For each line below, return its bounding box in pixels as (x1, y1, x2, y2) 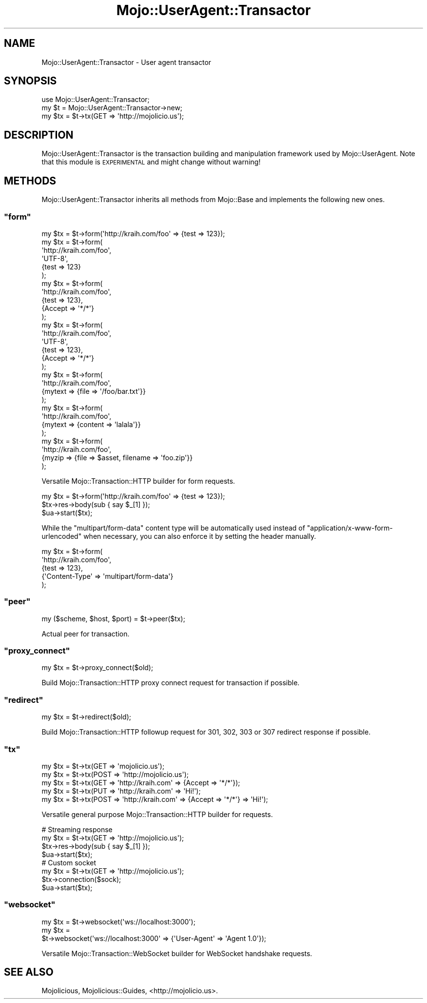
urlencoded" (41, 532, 82, 540)
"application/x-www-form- (307, 523, 393, 532)
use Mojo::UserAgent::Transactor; (41, 95, 150, 104)
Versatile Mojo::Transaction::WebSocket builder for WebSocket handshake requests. (41, 949, 312, 958)
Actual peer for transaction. (41, 629, 130, 638)
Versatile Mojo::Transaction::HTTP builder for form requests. (41, 476, 235, 485)
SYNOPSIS (4, 75, 57, 87)
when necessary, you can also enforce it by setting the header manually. (83, 532, 316, 540)
